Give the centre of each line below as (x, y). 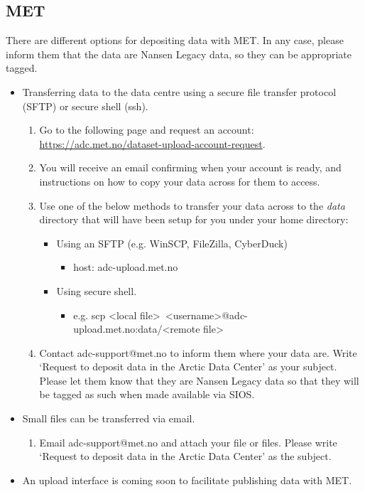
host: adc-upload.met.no (126, 267)
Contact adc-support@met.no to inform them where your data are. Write (198, 352)
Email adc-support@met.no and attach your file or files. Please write (188, 442)
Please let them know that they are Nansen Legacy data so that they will (199, 380)
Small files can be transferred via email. (109, 418)
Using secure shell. (97, 290)
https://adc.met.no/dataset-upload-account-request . (152, 143)
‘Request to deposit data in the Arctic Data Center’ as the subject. (185, 456)
